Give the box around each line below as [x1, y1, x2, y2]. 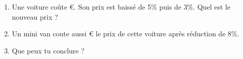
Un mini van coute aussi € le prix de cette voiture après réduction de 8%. [12, 28, 239, 39]
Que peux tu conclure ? [12, 45, 85, 55]
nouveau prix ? [12, 11, 58, 22]
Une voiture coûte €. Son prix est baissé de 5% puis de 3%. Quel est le [12, 2, 230, 12]
